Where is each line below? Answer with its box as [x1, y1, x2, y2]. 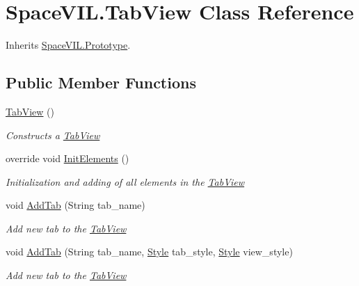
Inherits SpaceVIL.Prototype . [6, 38, 131, 52]
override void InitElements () [6, 151, 129, 166]
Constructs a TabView [6, 127, 100, 142]
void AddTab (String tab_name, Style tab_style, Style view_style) [6, 244, 293, 259]
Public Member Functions [6, 72, 196, 93]
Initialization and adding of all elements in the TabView [6, 174, 245, 189]
